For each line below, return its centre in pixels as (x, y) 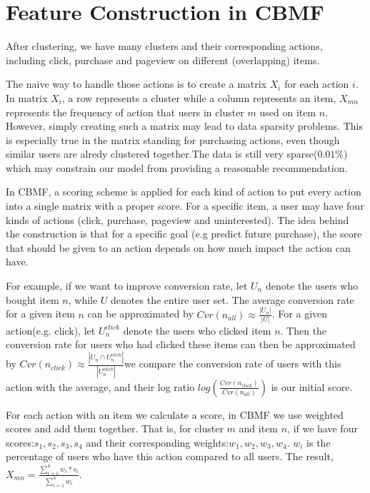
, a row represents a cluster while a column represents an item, (199, 97)
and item (259, 428)
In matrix (27, 97)
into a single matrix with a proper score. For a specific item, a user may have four (185, 206)
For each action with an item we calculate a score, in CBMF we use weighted (175, 414)
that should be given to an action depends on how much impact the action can (178, 247)
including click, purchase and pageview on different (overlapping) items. (163, 60)
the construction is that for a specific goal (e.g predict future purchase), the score (184, 234)
